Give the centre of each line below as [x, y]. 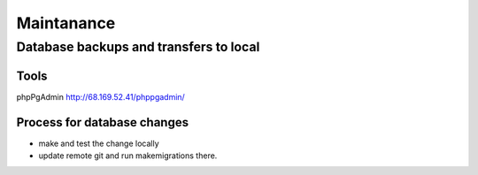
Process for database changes [103, 122]
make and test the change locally [99, 143]
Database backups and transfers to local [138, 47]
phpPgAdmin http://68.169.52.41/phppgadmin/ [100, 96]
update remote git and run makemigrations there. [128, 156]
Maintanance [66, 23]
